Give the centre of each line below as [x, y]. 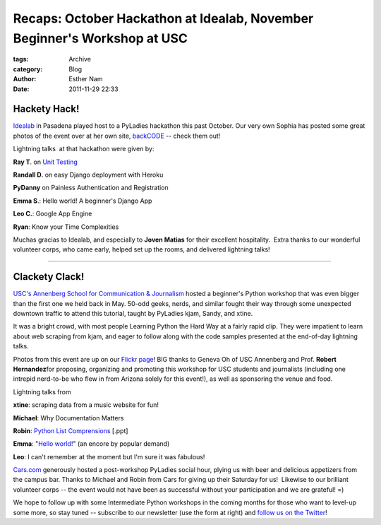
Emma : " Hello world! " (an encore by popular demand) [91, 444]
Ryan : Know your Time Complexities [66, 227]
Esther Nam [86, 79]
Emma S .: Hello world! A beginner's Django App [83, 201]
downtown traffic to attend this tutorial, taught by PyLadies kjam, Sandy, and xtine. [133, 314]
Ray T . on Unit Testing [45, 162]
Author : [25, 79]
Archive [80, 59]
